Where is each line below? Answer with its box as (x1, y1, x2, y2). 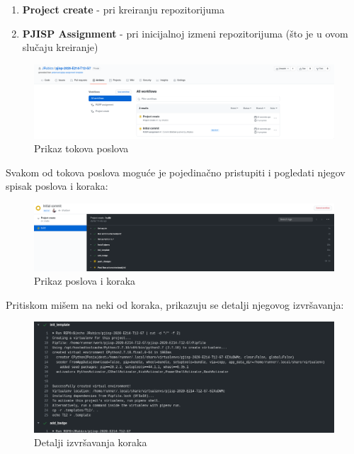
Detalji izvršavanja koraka (34, 435, 147, 450)
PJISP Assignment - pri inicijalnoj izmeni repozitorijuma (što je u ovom (22, 25, 348, 40)
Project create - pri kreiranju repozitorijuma (22, 2, 224, 16)
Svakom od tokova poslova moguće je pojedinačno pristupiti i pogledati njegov (6, 164, 346, 179)
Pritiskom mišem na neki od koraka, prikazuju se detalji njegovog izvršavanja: (6, 297, 344, 312)
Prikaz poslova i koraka (34, 273, 136, 288)
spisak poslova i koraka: (6, 178, 108, 193)
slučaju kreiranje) (22, 40, 98, 55)
